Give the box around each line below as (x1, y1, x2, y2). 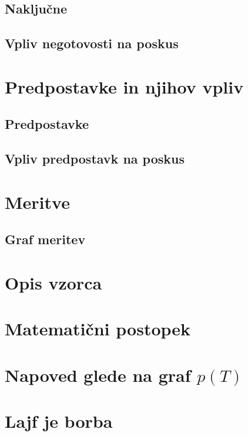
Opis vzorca (5, 270, 102, 294)
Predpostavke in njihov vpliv (5, 74, 244, 98)
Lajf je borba (5, 408, 113, 432)
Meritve (5, 189, 70, 214)
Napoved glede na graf (5, 362, 191, 387)
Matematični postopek (5, 317, 191, 341)
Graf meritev (5, 230, 86, 248)
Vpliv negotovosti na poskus (5, 34, 179, 52)
